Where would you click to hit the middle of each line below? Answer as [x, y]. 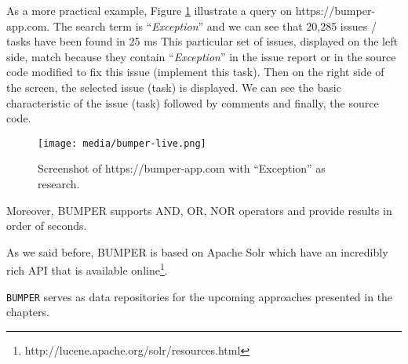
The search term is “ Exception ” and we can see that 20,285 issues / [215, 25]
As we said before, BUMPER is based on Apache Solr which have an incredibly [197, 251]
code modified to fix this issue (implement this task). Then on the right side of [195, 72]
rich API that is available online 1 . [87, 269]
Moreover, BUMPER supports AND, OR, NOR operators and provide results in [199, 210]
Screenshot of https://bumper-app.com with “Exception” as [182, 168]
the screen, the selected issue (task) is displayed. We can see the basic [174, 87]
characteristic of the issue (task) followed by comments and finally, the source [193, 102]
